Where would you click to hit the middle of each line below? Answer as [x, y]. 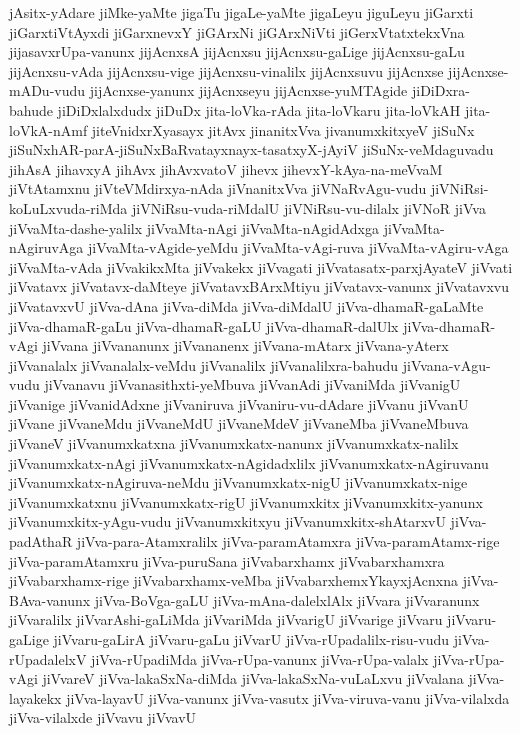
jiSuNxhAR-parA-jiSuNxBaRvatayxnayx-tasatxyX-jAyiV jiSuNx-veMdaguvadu [251, 149]
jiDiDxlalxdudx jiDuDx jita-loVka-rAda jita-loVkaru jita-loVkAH [259, 109]
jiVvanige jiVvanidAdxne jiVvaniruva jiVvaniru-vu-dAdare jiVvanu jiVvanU [239, 403]
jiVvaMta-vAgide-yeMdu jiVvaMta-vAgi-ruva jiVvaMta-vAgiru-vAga [298, 247]
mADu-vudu [47, 90]
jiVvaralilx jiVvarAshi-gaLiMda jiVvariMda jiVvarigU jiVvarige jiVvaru [226, 619]
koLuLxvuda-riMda [68, 207]
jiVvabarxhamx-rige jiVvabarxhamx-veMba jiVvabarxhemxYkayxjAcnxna [234, 580]
